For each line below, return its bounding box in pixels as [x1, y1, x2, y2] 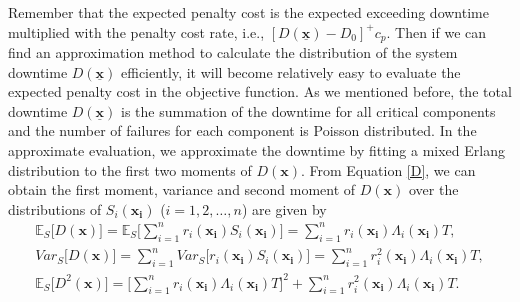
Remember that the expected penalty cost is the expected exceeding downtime [8, 2, 489, 22]
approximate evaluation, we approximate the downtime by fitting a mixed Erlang [8, 140, 505, 161]
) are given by [241, 198, 327, 219]
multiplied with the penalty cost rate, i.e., [8, 21, 265, 42]
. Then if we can [386, 21, 487, 42]
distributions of [8, 198, 102, 219]
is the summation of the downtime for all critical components [121, 100, 496, 121]
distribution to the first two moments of [8, 159, 252, 180]
